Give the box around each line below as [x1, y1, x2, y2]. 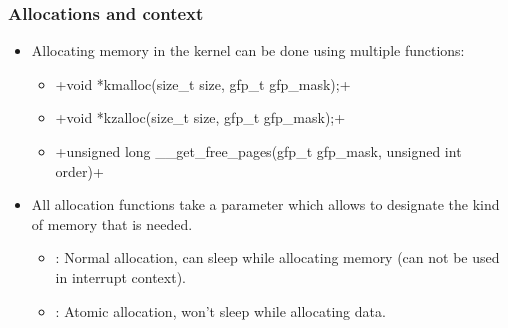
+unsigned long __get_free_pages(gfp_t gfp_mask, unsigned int [55, 141, 462, 161]
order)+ [55, 160, 104, 181]
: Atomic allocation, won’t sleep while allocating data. [55, 300, 386, 321]
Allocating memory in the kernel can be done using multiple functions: [31, 40, 465, 61]
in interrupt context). [55, 266, 186, 287]
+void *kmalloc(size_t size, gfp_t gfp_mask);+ [55, 73, 351, 94]
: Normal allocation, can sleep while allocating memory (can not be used [55, 247, 500, 268]
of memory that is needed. [31, 213, 193, 234]
